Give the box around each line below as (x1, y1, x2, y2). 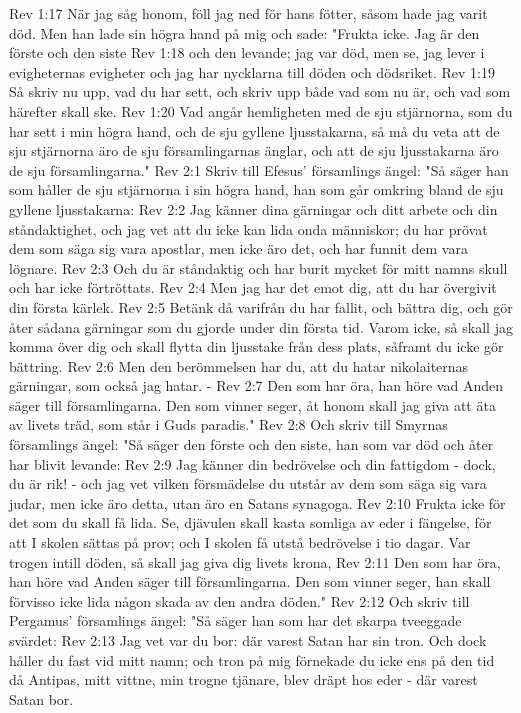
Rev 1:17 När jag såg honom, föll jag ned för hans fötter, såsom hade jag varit (9, 3, 488, 23)
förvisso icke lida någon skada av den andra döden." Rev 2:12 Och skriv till (9, 590, 470, 611)
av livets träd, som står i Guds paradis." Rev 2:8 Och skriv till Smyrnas (9, 414, 448, 435)
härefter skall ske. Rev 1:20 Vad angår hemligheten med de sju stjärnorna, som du (9, 100, 513, 121)
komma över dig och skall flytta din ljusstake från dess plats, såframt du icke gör (9, 336, 504, 357)
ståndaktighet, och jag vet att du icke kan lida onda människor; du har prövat (9, 218, 488, 239)
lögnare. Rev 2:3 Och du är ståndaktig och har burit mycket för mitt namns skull (9, 257, 508, 278)
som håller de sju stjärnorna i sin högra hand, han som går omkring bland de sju (9, 179, 504, 200)
